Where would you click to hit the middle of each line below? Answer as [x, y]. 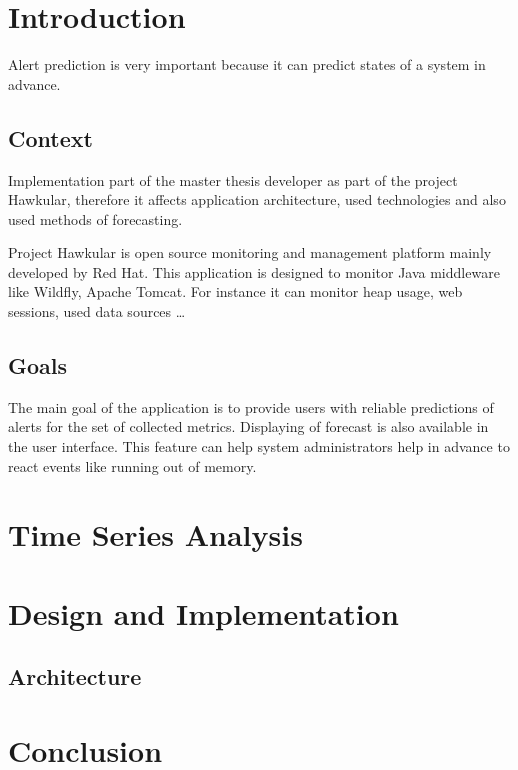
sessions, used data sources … [97, 311]
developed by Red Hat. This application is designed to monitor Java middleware [254, 271]
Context [50, 137]
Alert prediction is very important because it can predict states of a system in [247, 64]
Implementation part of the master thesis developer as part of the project [233, 179]
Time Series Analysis [155, 534]
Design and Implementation [203, 612]
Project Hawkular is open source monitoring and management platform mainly [250, 252]
